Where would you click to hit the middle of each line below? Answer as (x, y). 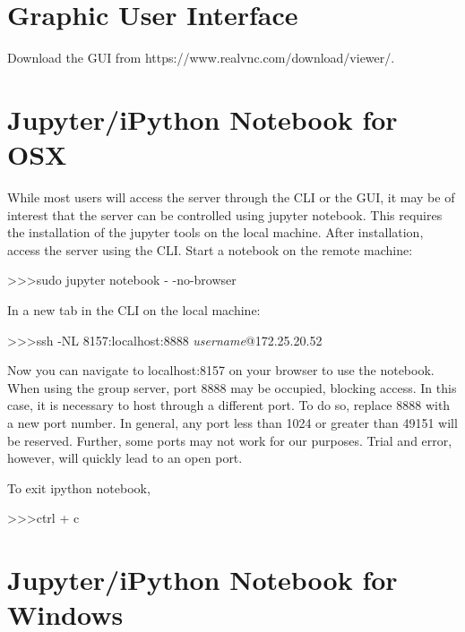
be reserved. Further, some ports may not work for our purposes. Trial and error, (230, 440)
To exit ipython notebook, (79, 487)
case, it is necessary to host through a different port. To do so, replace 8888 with (229, 405)
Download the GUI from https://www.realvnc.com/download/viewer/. (201, 58)
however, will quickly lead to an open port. (125, 458)
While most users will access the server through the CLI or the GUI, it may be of (231, 197)
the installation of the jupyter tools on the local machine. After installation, (215, 232)
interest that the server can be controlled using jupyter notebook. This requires (225, 214)
